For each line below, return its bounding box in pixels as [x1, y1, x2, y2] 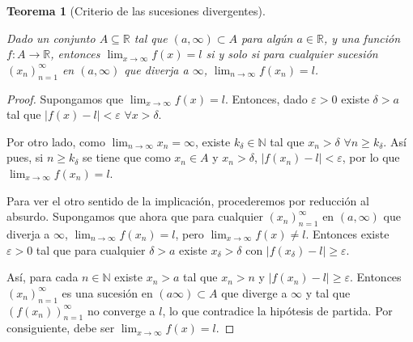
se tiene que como [83, 149, 171, 166]
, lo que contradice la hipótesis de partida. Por [162, 302, 393, 319]
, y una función [323, 29, 401, 46]
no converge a [87, 302, 155, 319]
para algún [241, 29, 293, 46]
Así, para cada [6, 268, 79, 285]
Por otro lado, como [6, 133, 105, 150]
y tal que [305, 284, 351, 301]
